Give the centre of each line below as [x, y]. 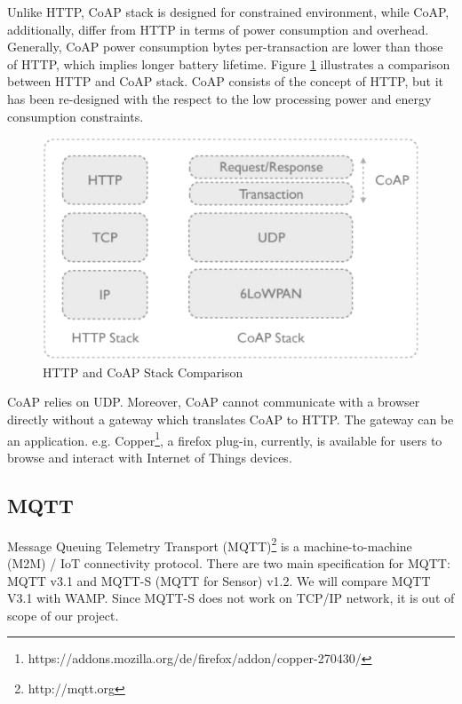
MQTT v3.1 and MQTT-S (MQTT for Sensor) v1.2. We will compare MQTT [219, 580]
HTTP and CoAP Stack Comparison [143, 372]
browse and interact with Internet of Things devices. [150, 457]
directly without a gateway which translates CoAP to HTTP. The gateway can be [231, 419]
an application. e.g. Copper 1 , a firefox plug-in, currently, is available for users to [225, 439]
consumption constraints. [76, 116]
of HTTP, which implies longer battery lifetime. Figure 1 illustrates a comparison [229, 63]
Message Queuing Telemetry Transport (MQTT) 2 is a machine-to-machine [210, 544]
